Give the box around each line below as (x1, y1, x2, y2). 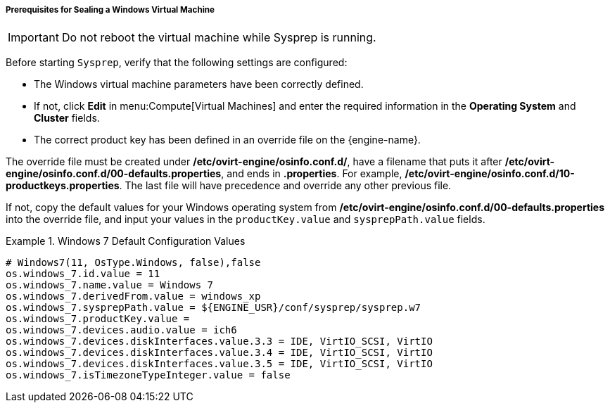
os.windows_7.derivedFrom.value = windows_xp (6, 291, 261, 302)
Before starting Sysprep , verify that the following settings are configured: (6, 56, 348, 69)
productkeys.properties (6, 179, 120, 192)
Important (8, 30, 59, 45)
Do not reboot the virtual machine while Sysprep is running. (61, 30, 376, 45)
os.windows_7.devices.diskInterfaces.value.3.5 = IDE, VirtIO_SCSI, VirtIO (6, 358, 433, 370)
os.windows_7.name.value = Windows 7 (6, 279, 214, 291)
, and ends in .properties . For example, (221, 167, 402, 180)
